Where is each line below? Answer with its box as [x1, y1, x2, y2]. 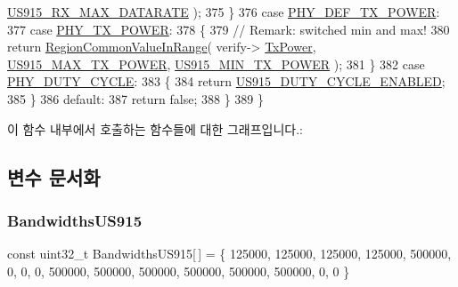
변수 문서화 [7, 163, 101, 190]
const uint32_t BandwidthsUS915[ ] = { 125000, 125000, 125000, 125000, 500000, [7, 244, 452, 263]
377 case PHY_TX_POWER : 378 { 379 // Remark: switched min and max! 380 [7, 20, 450, 38]
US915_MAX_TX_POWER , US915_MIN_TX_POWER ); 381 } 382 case [7, 54, 425, 73]
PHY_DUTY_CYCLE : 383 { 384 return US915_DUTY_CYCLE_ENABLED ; [7, 72, 446, 91]
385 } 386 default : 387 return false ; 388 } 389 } [7, 89, 264, 108]
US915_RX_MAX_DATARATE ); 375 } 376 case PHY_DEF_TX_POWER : [7, 3, 440, 20]
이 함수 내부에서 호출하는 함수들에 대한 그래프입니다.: [7, 119, 303, 138]
